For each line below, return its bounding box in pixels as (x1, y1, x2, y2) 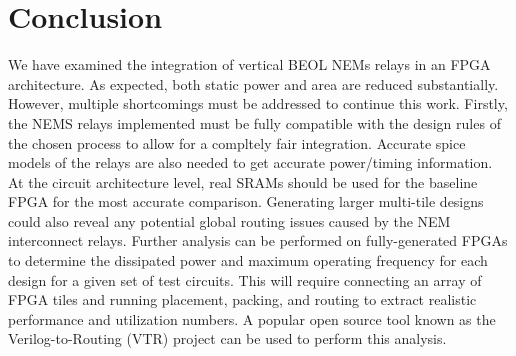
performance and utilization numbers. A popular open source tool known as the (8, 308, 496, 329)
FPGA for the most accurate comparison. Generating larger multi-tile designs (8, 191, 484, 212)
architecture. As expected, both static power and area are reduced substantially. (8, 73, 499, 94)
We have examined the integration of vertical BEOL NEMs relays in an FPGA (8, 54, 491, 75)
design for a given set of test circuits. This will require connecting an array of (8, 269, 482, 290)
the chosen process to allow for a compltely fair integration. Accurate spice (8, 132, 466, 153)
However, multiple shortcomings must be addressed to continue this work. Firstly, (8, 93, 508, 114)
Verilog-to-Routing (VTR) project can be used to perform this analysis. (8, 328, 447, 349)
